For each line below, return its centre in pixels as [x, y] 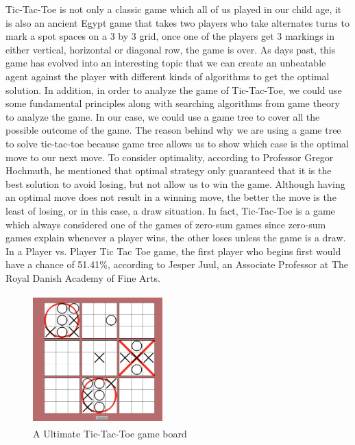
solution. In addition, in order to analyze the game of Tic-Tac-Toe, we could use [174, 89]
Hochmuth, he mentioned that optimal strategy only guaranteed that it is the [169, 170]
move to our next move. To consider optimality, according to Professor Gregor [170, 157]
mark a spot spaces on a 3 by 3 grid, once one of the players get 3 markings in [170, 36]
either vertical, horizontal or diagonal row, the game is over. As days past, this [171, 49]
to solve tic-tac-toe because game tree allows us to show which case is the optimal [177, 143]
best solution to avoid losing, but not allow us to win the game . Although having [175, 183]
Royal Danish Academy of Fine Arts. [83, 277]
